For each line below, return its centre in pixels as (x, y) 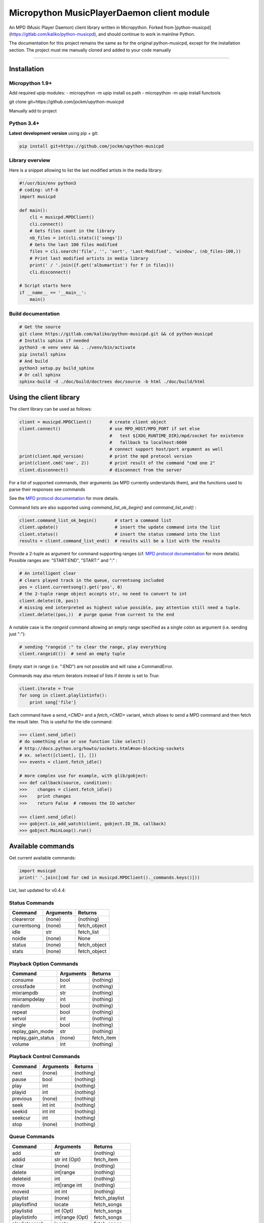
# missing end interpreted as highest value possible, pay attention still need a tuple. (130, 608)
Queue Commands (32, 1136)
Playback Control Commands (44, 1057)
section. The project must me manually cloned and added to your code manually (90, 50)
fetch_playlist (109, 1198)
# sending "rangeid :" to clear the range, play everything (93, 647)
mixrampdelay (28, 999)
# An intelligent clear (48, 573)
